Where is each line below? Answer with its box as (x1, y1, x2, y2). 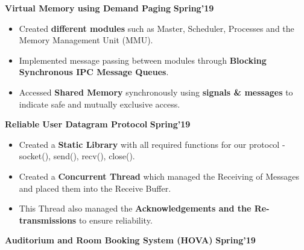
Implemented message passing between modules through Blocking (19, 53, 267, 66)
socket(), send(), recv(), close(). (19, 150, 135, 162)
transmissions (19, 213, 77, 226)
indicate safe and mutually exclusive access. (19, 97, 180, 110)
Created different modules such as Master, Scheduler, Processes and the (19, 22, 294, 34)
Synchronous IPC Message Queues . (19, 66, 169, 78)
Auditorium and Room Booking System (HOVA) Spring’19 (5, 234, 256, 246)
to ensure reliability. (78, 213, 153, 226)
